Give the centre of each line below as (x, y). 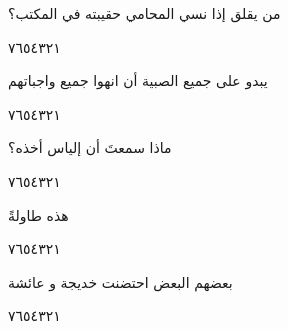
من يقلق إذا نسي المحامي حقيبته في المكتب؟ (144, 13)
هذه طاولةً (38, 214)
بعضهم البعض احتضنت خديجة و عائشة (120, 281)
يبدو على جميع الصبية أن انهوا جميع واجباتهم (138, 80)
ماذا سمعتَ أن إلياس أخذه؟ (90, 147)
